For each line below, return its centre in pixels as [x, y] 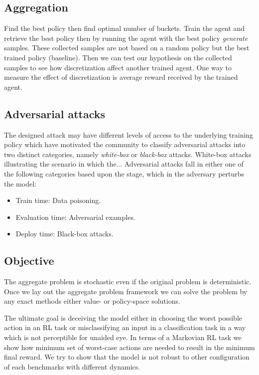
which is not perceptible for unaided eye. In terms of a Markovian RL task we [123, 337]
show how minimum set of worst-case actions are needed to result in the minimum [129, 347]
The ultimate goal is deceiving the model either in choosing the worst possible [123, 317]
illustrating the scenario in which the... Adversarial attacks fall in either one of [124, 164]
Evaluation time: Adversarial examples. [75, 217]
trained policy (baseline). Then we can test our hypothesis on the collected [118, 57]
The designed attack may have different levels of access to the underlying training [129, 134]
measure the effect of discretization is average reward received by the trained [121, 77]
